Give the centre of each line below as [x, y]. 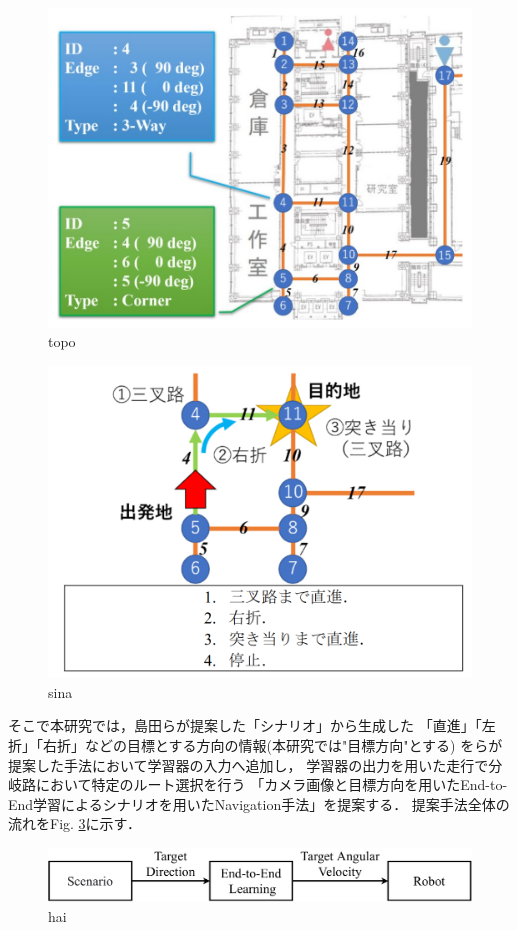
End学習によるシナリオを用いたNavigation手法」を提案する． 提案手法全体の [259, 803]
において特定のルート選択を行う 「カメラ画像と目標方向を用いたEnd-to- [271, 784]
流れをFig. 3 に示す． [75, 823]
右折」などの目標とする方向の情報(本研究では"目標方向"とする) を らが [272, 744]
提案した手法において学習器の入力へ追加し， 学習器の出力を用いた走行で [248, 764]
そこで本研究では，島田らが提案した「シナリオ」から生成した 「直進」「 [245, 725]
